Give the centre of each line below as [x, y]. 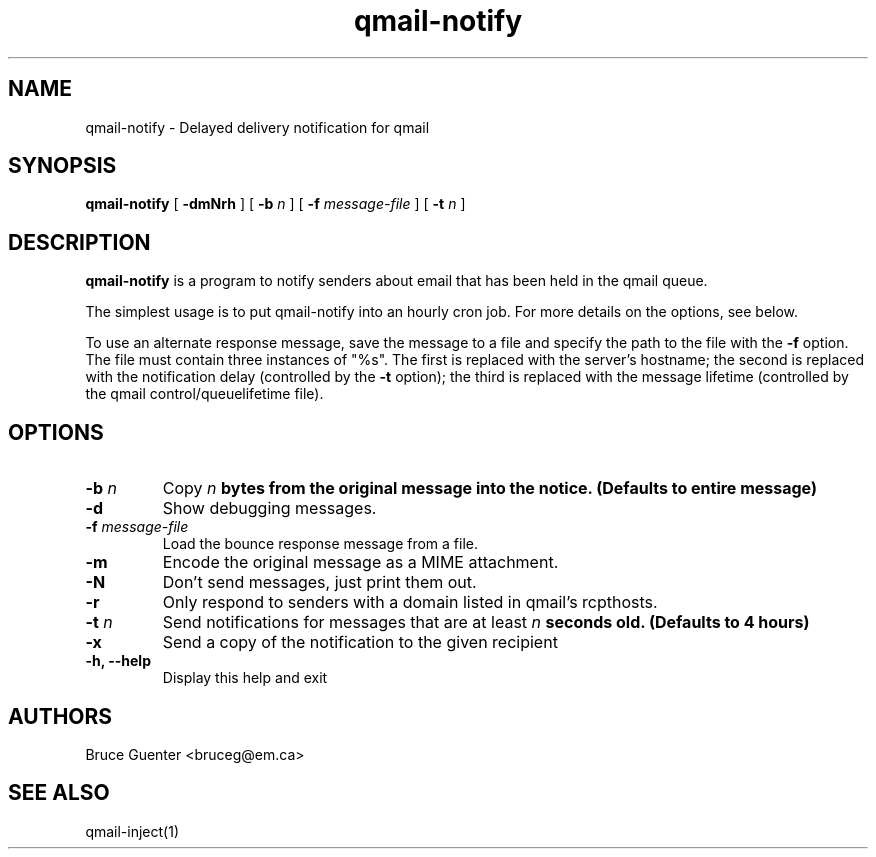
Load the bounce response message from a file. [320, 544]
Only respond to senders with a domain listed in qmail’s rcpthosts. [410, 602]
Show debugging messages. [269, 508]
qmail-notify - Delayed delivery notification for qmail [257, 127]
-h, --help [118, 661]
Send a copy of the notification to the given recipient [360, 642]
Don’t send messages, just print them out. [319, 582]
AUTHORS [60, 716]
